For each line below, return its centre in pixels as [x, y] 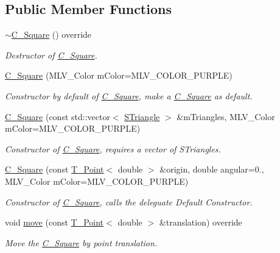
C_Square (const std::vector [58, 116]
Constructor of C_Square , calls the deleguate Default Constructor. [129, 201]
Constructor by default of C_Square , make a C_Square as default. [129, 95]
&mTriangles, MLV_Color [226, 116]
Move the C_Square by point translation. [81, 242]
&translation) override [201, 222]
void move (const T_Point [54, 222]
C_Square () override [51, 34]
